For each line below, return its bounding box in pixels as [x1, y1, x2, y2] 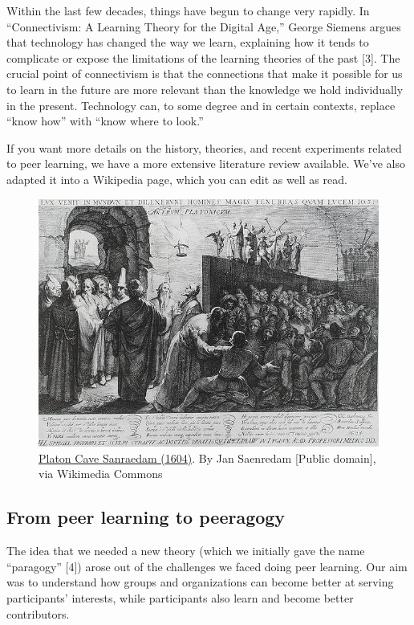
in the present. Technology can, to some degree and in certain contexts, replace [6, 96, 396, 113]
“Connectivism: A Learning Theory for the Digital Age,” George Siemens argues [6, 18, 401, 35]
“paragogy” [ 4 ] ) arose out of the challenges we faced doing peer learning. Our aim [6, 558, 408, 574]
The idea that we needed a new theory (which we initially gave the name [6, 542, 365, 559]
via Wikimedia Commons [39, 465, 163, 482]
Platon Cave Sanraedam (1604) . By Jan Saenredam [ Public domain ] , [39, 449, 376, 466]
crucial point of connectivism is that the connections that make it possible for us [6, 65, 403, 82]
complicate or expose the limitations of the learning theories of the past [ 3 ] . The [6, 49, 400, 66]
